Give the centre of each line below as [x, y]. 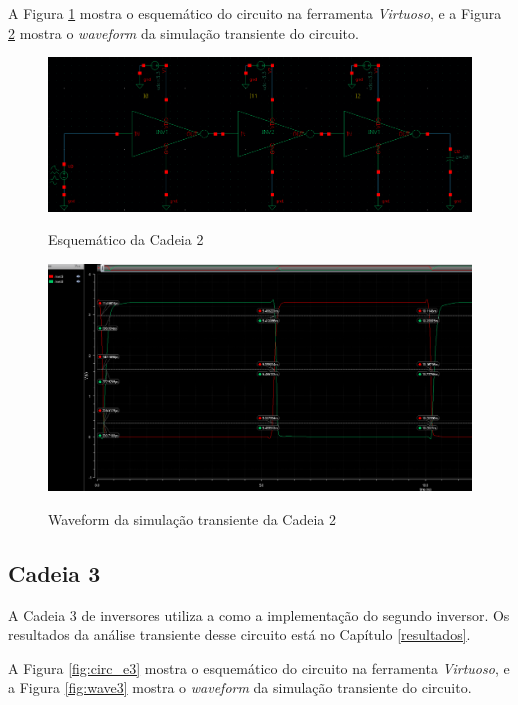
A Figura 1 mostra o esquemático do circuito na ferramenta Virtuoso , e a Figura [255, 13]
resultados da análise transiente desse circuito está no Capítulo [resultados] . [239, 634]
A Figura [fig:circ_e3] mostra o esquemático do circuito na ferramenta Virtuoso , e [259, 667]
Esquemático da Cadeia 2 [126, 239]
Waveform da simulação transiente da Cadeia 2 [192, 518]
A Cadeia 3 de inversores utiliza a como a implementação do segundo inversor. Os [259, 614]
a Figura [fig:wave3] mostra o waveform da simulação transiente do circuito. [240, 687]
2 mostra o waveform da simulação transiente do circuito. [183, 32]
